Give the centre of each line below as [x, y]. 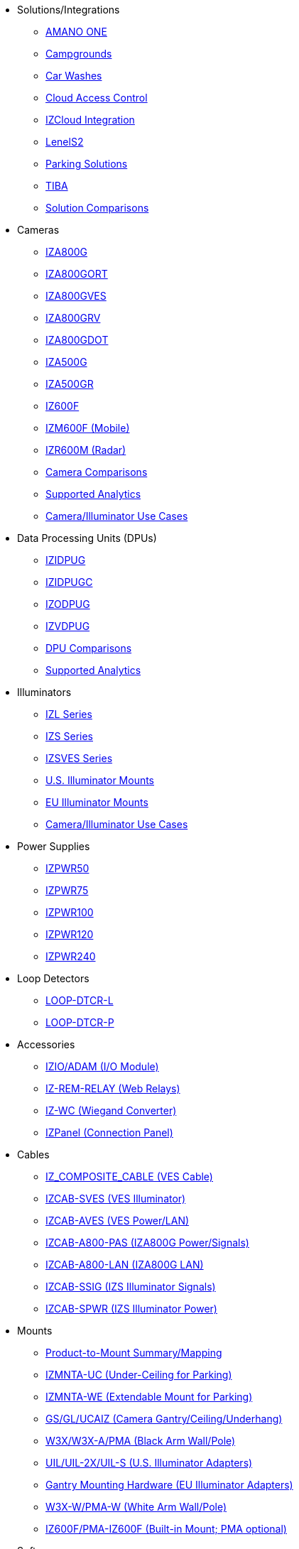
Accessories [46, 1044]
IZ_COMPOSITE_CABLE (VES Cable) [129, 1176]
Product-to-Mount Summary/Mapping [134, 1353]
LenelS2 [65, 142]
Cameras [38, 230]
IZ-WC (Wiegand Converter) [111, 1110]
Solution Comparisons [97, 208]
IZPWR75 [67, 890]
